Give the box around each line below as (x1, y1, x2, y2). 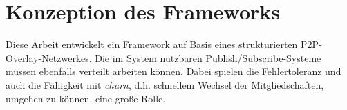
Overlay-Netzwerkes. (6, 50, 92, 65)
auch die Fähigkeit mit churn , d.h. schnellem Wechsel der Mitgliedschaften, (6, 77, 324, 91)
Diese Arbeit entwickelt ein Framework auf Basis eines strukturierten (6, 37, 298, 52)
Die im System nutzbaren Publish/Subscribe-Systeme (95, 50, 321, 65)
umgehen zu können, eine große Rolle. (6, 91, 166, 105)
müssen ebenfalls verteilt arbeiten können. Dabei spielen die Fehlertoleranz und (6, 64, 341, 78)
